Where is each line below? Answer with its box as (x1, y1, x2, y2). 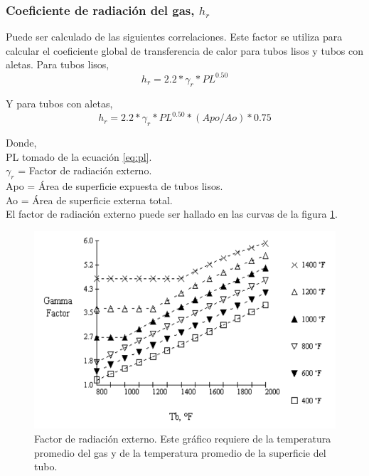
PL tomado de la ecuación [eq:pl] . (6, 149, 152, 164)
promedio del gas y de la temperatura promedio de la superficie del (34, 445, 326, 460)
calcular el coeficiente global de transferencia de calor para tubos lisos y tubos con (6, 43, 364, 58)
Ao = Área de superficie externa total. (6, 192, 173, 207)
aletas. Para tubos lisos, (6, 57, 109, 72)
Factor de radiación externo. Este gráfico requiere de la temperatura (34, 430, 331, 445)
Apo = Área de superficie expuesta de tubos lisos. (6, 179, 223, 194)
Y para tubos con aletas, (6, 96, 113, 111)
